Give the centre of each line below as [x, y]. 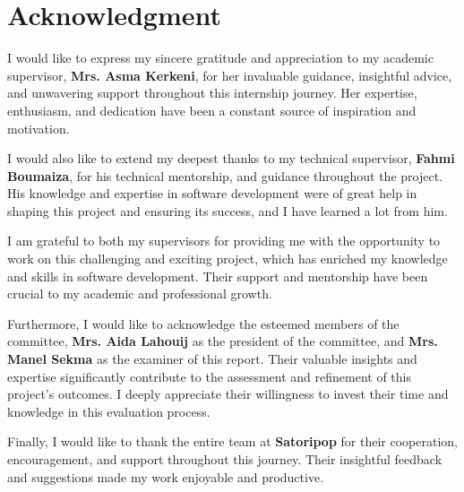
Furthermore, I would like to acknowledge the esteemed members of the [203, 323]
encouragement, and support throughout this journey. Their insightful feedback [225, 459]
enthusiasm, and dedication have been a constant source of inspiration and [212, 110]
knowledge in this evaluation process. [109, 411]
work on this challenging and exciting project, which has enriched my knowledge [228, 259]
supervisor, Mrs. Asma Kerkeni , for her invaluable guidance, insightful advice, [230, 75]
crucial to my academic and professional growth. [140, 293]
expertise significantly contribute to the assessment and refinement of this [209, 376]
